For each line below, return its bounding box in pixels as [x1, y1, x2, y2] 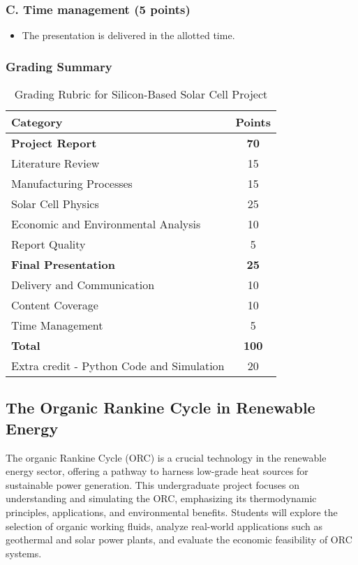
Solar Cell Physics [11, 196, 99, 212]
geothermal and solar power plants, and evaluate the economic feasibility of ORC [6, 532, 352, 547]
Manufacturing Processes [11, 175, 133, 192]
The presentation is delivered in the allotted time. [22, 28, 235, 43]
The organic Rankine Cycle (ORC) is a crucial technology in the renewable [6, 450, 327, 464]
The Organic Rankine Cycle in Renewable [6, 397, 315, 418]
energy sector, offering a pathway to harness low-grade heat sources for [6, 464, 308, 478]
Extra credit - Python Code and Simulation [11, 358, 225, 374]
